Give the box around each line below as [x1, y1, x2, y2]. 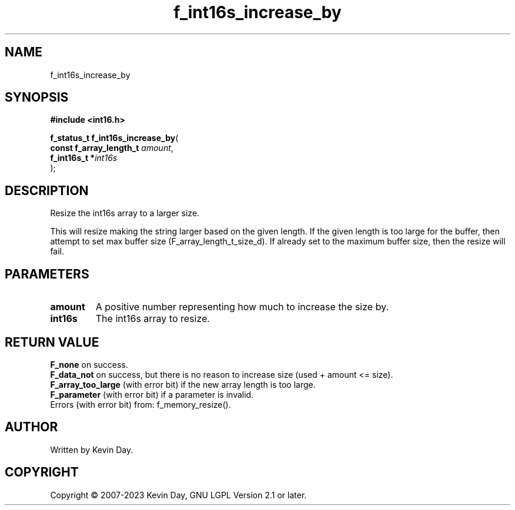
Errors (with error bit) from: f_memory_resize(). [50, 399, 231, 410]
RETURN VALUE [5, 334, 99, 350]
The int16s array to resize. [95, 313, 210, 325]
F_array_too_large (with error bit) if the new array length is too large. [50, 379, 316, 390]
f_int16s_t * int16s [50, 153, 118, 163]
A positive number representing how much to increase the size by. [95, 301, 389, 313]
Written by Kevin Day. [50, 444, 133, 455]
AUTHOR [5, 420, 58, 435]
